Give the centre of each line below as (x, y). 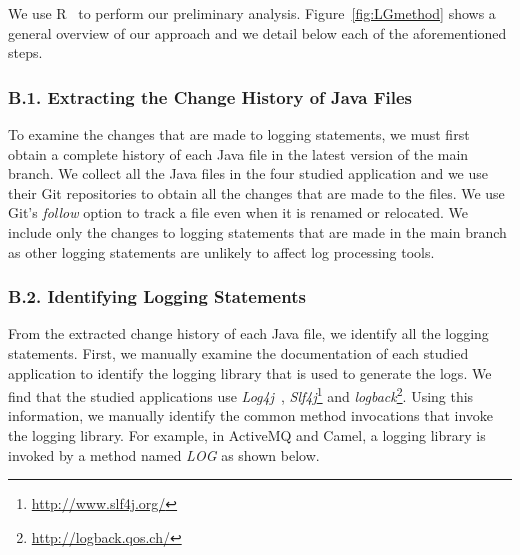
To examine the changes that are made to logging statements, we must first (239, 134)
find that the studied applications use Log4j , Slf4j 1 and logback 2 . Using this (241, 394)
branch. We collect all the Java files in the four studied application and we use (248, 173)
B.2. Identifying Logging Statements (157, 296)
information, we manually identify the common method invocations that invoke (251, 415)
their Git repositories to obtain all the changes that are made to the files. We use (256, 192)
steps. (25, 52)
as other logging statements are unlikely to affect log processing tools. (221, 251)
